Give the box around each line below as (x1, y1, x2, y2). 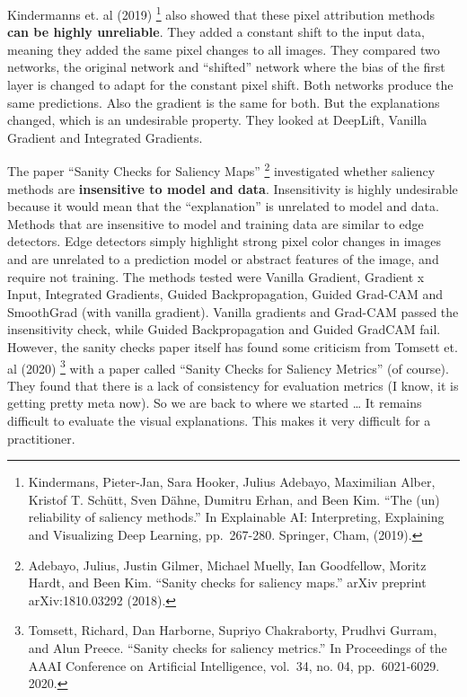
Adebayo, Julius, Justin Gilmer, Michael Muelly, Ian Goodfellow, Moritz (28, 555, 427, 574)
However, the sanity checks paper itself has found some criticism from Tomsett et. (7, 338, 458, 356)
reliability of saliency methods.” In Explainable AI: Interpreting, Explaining (28, 507, 445, 526)
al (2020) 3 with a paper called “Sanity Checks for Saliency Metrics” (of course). (7, 356, 449, 377)
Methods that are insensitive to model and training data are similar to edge (7, 214, 424, 233)
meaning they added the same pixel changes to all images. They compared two (7, 40, 440, 58)
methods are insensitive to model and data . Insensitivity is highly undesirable (7, 179, 458, 198)
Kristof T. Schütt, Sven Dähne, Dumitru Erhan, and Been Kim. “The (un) (28, 490, 440, 508)
